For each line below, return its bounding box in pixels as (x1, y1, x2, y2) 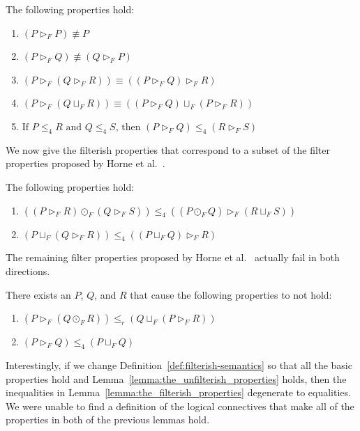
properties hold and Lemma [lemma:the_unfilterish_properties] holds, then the (6, 371, 347, 386)
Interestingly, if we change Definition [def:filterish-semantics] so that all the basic (6, 357, 352, 372)
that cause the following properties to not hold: (130, 287, 332, 301)
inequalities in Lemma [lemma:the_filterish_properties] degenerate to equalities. (6, 385, 351, 400)
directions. (6, 263, 50, 278)
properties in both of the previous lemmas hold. (6, 412, 210, 427)
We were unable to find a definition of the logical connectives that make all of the (6, 398, 354, 413)
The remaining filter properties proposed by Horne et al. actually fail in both (6, 250, 340, 265)
